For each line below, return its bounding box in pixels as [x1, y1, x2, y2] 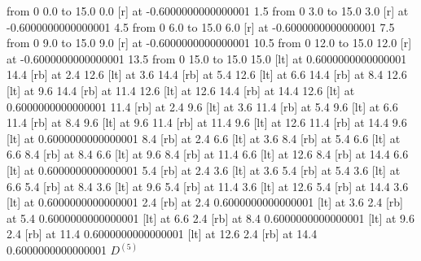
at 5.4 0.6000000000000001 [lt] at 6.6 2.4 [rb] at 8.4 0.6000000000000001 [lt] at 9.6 [7, 209, 414, 226]
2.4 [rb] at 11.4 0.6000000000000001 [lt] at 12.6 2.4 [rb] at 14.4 [7, 225, 318, 242]
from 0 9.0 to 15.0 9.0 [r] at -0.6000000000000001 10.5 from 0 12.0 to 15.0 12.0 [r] [7, 34, 412, 51]
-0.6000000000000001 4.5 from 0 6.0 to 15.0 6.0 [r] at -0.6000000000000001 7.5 [7, 18, 395, 35]
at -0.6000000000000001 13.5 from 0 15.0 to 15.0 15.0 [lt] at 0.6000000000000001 [7, 50, 407, 67]
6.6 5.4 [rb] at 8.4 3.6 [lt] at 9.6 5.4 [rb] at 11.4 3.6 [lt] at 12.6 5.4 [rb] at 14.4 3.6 [7, 177, 409, 194]
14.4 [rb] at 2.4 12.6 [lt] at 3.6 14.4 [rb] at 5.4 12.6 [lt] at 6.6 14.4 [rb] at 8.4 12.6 [7, 66, 407, 83]
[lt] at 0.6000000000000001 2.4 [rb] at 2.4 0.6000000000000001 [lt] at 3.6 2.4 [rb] [7, 194, 403, 211]
